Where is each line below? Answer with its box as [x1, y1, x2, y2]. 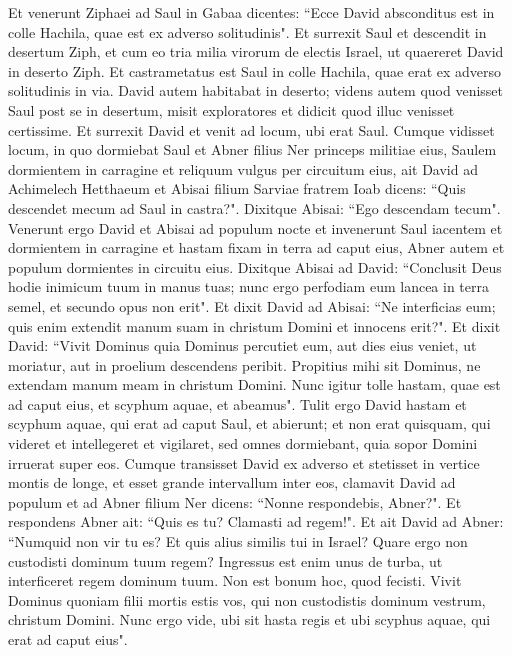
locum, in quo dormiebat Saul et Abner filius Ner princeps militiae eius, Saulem [8, 139, 497, 160]
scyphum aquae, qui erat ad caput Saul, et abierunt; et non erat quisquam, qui [8, 413, 491, 434]
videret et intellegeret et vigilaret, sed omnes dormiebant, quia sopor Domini [8, 433, 478, 454]
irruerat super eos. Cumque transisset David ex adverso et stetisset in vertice [8, 452, 480, 473]
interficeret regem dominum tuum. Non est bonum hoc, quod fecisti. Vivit [8, 570, 462, 591]
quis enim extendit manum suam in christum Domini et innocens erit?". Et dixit [8, 315, 501, 336]
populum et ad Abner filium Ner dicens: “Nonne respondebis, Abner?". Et [8, 491, 462, 512]
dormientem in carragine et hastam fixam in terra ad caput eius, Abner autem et [8, 237, 505, 258]
